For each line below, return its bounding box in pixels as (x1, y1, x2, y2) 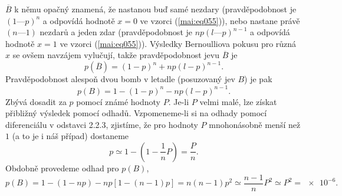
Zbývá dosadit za (5, 95, 67, 107)
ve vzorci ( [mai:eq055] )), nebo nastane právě (140, 14, 300, 26)
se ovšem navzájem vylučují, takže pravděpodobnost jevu (12, 49, 219, 61)
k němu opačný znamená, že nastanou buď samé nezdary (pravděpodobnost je (14, 3, 297, 15)
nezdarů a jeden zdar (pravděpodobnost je (40, 26, 192, 38)
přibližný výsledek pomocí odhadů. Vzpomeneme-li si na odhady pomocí (5, 107, 267, 119)
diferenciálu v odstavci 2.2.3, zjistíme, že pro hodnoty (5, 118, 198, 130)
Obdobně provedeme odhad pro (5, 161, 119, 174)
